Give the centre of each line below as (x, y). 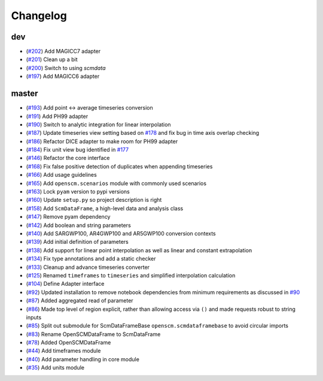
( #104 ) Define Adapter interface (65, 284)
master (25, 94)
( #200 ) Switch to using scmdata (66, 68)
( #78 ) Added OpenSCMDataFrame (68, 343)
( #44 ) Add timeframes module (63, 351)
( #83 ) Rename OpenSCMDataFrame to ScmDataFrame (93, 334)
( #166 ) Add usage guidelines (61, 175)
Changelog (39, 16)
